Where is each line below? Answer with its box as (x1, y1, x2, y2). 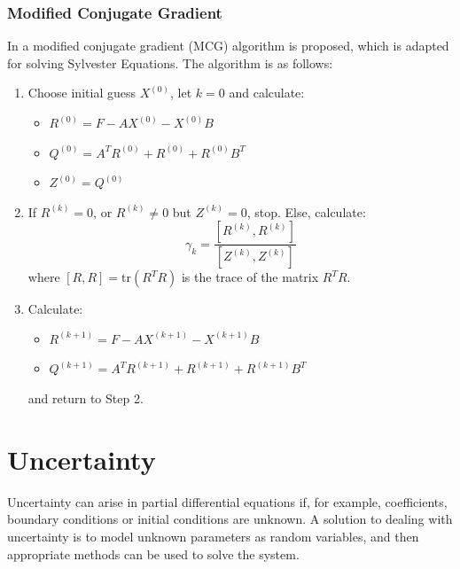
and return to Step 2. (27, 389, 144, 408)
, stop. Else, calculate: (246, 202, 366, 221)
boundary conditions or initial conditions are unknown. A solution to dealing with (7, 510, 453, 528)
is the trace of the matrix (181, 268, 319, 286)
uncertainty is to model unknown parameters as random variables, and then (7, 526, 419, 545)
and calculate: (229, 83, 305, 102)
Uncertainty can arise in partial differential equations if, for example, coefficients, (7, 492, 448, 511)
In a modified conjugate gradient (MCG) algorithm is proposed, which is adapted (7, 36, 449, 55)
